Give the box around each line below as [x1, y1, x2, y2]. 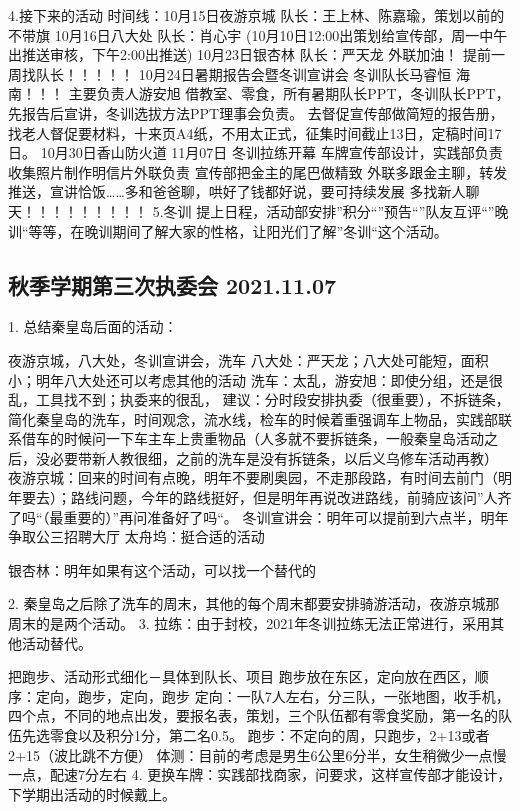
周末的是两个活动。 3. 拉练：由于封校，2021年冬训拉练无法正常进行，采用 [8, 613, 491, 634]
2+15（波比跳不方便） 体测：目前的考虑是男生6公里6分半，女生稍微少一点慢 [8, 744, 507, 765]
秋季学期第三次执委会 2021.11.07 [8, 269, 337, 300]
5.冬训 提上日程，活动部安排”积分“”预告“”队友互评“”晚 [152, 200, 509, 221]
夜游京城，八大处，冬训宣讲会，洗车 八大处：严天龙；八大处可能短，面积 [8, 349, 489, 370]
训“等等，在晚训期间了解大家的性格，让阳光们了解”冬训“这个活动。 [8, 220, 448, 241]
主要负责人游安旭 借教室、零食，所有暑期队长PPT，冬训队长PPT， [68, 83, 510, 104]
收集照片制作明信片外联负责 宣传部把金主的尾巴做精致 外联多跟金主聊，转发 [8, 161, 508, 182]
